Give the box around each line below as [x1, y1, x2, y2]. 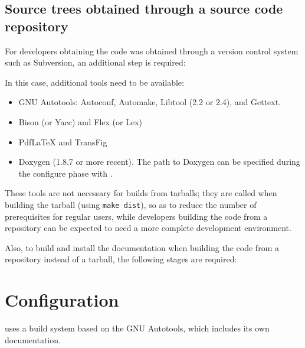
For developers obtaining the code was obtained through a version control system [5, 44, 299, 57]
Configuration [5, 288, 119, 312]
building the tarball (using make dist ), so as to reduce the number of [5, 198, 257, 210]
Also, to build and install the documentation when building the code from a [5, 241, 279, 253]
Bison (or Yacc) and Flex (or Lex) [18, 115, 142, 128]
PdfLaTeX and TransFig [18, 135, 107, 148]
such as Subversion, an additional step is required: [5, 56, 186, 69]
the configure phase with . [18, 167, 113, 179]
